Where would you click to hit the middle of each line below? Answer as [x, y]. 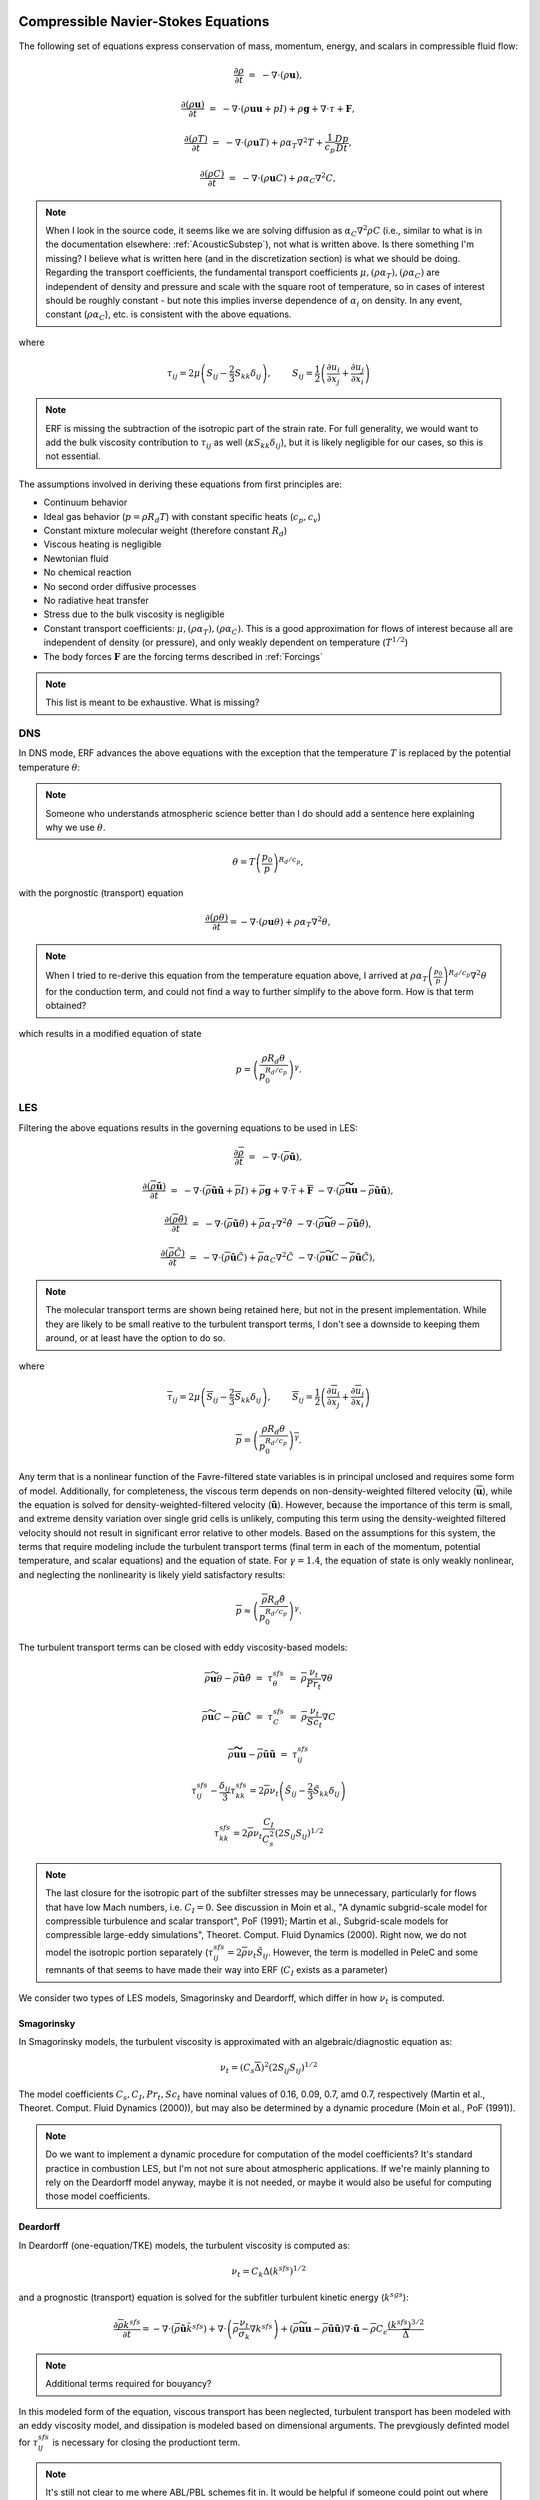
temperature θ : [49, 767]
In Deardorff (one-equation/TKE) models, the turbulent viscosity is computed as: [184, 2245]
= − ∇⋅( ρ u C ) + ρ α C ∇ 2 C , [282, 178]
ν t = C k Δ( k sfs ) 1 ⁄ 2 [269, 2271]
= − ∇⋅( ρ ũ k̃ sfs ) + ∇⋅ [184, 2327]
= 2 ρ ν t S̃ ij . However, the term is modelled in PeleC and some [352, 1953]
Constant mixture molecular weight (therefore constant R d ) [165, 531]
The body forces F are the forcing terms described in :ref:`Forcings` [183, 656]
